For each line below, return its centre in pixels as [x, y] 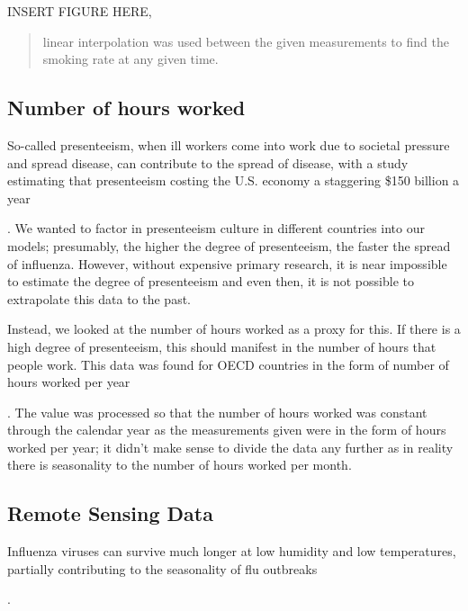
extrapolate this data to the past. [99, 298]
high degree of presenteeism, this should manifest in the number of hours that [222, 346]
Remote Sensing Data [110, 513]
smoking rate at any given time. [130, 59]
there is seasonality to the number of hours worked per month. [180, 465]
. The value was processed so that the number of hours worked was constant [217, 412]
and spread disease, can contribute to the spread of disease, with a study [208, 162]
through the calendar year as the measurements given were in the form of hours [227, 430]
